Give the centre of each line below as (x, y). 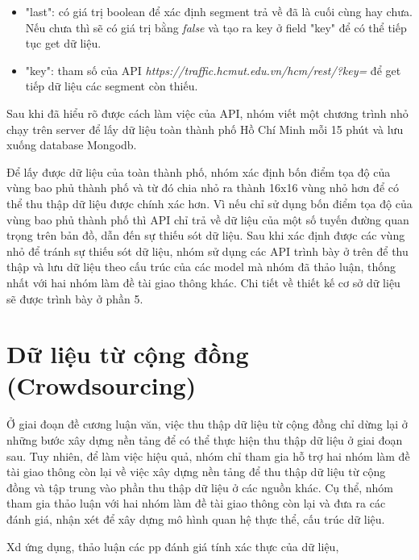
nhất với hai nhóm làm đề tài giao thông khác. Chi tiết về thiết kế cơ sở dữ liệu (203, 282)
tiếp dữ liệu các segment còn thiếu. (112, 86)
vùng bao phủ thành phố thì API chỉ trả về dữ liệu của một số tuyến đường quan (208, 219)
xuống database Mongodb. (72, 145)
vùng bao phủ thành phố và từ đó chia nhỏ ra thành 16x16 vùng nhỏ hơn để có (203, 188)
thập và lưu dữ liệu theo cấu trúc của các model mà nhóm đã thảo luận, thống (201, 267)
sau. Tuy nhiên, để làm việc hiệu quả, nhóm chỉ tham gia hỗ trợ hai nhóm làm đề (208, 456)
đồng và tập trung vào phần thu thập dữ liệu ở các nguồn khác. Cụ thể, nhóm (200, 487)
